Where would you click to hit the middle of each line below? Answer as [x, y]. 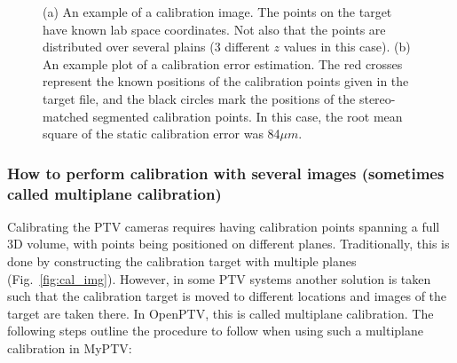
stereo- [377, 98]
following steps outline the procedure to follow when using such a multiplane [216, 331]
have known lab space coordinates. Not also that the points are [214, 29]
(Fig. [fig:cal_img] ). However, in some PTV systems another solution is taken [219, 278]
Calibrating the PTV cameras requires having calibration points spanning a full [224, 226]
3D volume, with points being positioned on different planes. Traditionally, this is [228, 244]
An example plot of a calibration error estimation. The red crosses [223, 63]
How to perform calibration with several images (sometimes [226, 173]
